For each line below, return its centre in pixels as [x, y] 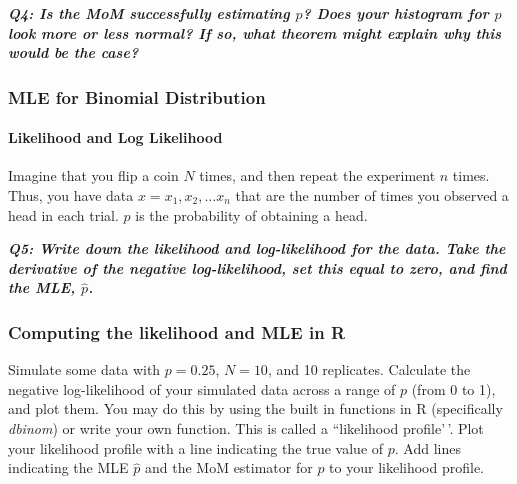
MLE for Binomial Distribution [137, 96]
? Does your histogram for [395, 13]
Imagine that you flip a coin [93, 175]
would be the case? [73, 52]
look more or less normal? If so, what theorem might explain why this [255, 32]
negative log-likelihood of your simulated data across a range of [202, 388]
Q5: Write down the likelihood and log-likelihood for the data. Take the [257, 248]
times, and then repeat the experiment [317, 175]
